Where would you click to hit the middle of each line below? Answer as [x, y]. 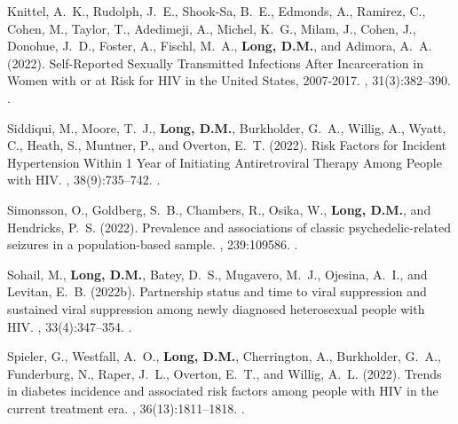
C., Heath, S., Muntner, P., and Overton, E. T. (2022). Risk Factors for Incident [227, 145]
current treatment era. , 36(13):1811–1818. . [126, 408]
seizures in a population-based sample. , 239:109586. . [153, 244]
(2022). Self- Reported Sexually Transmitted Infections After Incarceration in [215, 63]
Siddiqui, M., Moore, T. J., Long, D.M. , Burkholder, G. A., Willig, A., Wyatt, [227, 127]
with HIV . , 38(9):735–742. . [84, 180]
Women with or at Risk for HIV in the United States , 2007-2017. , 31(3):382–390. [229, 80]
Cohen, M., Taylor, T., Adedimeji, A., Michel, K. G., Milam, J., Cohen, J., [212, 28]
